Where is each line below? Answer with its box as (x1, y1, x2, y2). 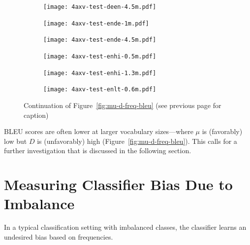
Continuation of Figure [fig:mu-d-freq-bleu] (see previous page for (24, 100, 221, 110)
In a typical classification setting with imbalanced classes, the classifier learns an (4, 222, 247, 232)
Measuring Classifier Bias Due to (4, 174, 233, 194)
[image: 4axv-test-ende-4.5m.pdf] (43, 36, 156, 44)
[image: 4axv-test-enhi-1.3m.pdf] (43, 69, 156, 77)
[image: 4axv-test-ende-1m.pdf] (43, 20, 149, 27)
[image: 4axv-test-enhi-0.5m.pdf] (43, 53, 156, 60)
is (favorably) (202, 126, 243, 136)
